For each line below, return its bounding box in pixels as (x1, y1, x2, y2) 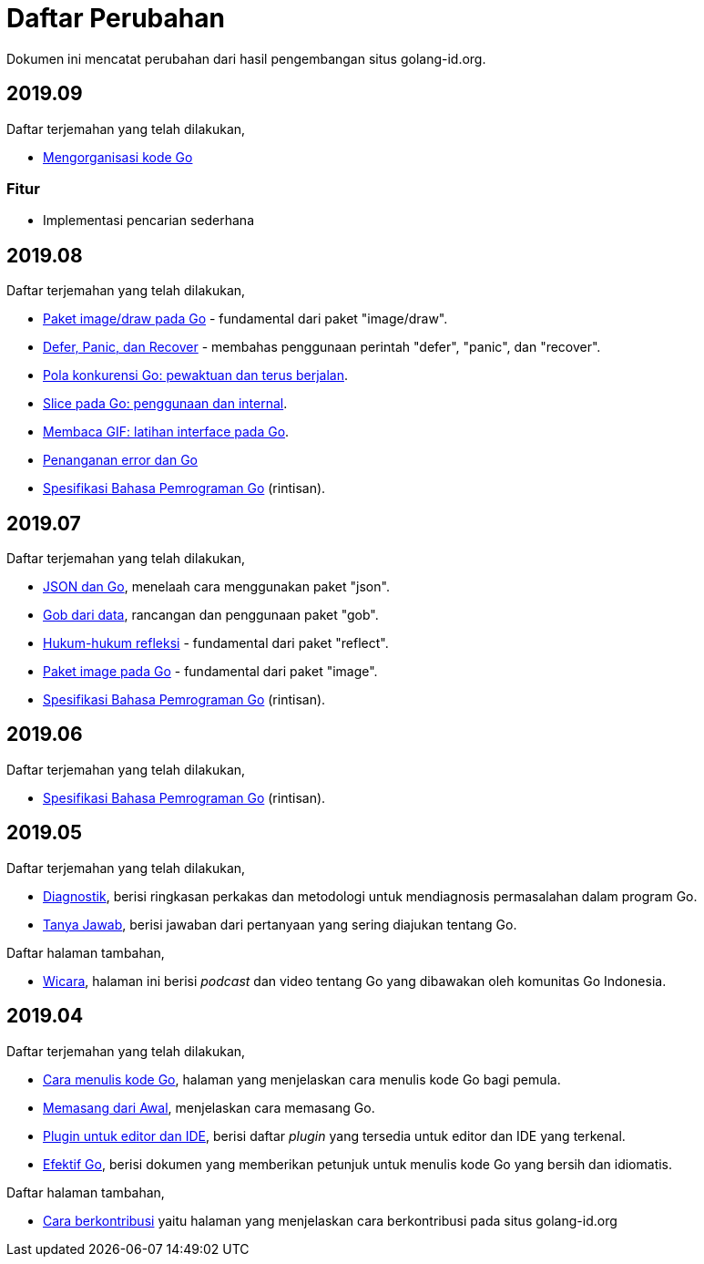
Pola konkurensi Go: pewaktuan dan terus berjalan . (43, 367, 349, 384)
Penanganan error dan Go (43, 452, 198, 468)
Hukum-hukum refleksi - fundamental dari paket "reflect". (43, 635, 389, 652)
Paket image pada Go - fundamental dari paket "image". (43, 663, 378, 680)
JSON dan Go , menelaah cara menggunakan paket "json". (43, 579, 390, 595)
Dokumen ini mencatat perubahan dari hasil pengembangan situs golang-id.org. (6, 50, 486, 67)
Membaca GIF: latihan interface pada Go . (43, 424, 290, 440)
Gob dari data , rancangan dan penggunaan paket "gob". (43, 607, 379, 623)
